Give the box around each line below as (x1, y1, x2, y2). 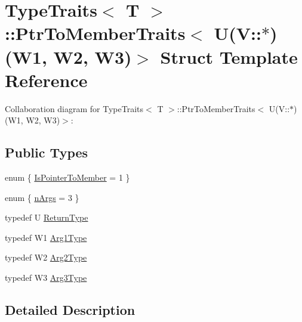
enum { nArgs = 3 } (5, 191, 79, 203)
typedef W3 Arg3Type (5, 271, 87, 284)
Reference (5, 67, 88, 92)
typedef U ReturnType (5, 211, 88, 224)
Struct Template (160, 44, 298, 69)
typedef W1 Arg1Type (5, 231, 87, 243)
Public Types (5, 143, 88, 162)
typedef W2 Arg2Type (5, 251, 87, 264)
